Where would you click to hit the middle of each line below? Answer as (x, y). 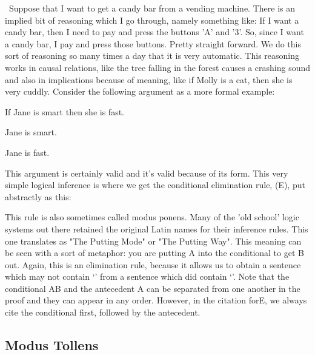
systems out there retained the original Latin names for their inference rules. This (157, 228)
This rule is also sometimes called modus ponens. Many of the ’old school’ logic (152, 217)
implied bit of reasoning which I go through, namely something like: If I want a (152, 20)
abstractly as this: (38, 196)
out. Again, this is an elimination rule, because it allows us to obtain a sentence (153, 264)
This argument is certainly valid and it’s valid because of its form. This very (147, 173)
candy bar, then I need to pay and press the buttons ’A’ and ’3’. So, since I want (154, 32)
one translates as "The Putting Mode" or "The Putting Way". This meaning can (153, 241)
